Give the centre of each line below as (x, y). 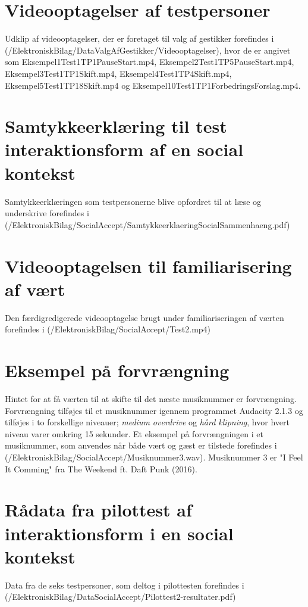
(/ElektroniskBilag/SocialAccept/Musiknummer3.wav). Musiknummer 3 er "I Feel (154, 457)
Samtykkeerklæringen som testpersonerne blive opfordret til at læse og (133, 201)
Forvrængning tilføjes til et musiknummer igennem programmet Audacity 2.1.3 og (154, 410)
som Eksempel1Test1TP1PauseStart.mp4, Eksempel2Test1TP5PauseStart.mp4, (150, 62)
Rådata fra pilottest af (98, 510)
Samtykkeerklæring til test (116, 126)
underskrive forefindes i (47, 213)
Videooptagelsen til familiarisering (148, 265)
